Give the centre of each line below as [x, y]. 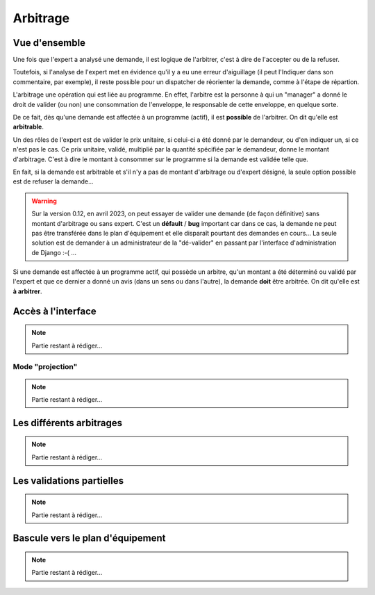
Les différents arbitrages [68, 423]
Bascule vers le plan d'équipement [89, 538]
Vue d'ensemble [49, 43]
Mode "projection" [45, 367]
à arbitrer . [27, 291]
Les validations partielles [68, 481]
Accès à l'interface [55, 311]
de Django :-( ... [54, 252]
